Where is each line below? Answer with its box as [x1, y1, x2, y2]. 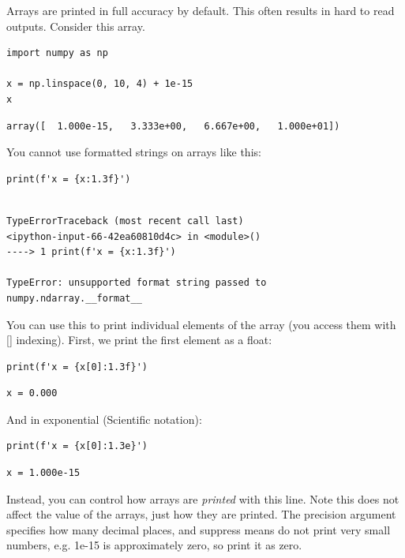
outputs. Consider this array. [6, 17, 145, 34]
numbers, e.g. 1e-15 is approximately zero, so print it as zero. [6, 537, 302, 553]
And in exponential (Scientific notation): [6, 410, 202, 427]
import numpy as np [6, 47, 108, 59]
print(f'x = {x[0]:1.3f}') [6, 361, 148, 373]
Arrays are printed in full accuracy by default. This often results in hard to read [6, 2, 395, 18]
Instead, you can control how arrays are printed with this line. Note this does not [6, 490, 399, 507]
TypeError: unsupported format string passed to [6, 277, 267, 289]
